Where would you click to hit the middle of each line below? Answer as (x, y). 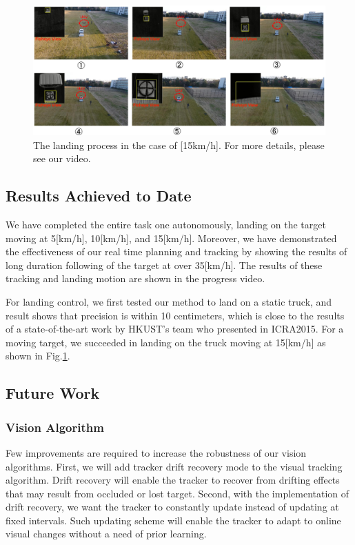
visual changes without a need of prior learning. (106, 534)
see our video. (62, 158)
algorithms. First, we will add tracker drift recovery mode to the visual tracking (174, 466)
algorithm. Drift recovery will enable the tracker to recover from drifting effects (173, 480)
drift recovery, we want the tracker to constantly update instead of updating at (172, 507)
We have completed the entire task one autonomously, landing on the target (166, 224)
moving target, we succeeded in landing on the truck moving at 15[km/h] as (166, 342)
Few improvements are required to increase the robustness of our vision (156, 452)
